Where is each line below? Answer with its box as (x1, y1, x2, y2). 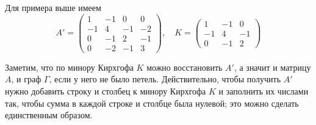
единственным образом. (5, 109, 93, 121)
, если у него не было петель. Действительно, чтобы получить (49, 73, 281, 85)
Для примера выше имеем (5, 1, 101, 13)
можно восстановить (146, 60, 223, 73)
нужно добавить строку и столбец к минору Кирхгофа (5, 84, 206, 97)
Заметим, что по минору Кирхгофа (5, 60, 134, 73)
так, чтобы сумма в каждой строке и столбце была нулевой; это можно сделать (5, 96, 299, 109)
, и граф (11, 73, 41, 85)
